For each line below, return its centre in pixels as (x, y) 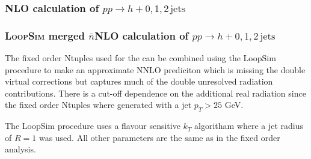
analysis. (20, 149)
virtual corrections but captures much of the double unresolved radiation (139, 81)
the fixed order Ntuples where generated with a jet (98, 105)
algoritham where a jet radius (249, 126)
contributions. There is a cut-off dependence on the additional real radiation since (155, 93)
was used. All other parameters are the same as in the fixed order (159, 137)
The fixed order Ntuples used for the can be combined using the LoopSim (140, 58)
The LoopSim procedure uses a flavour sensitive (93, 126)
